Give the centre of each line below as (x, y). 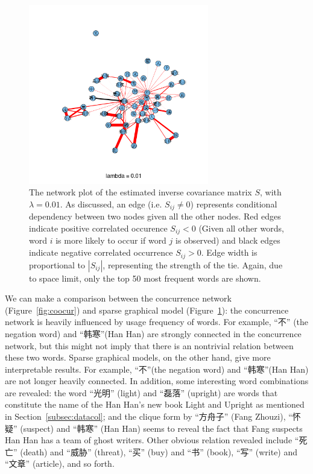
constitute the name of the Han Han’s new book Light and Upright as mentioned (155, 404)
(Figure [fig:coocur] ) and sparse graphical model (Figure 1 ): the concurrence (147, 310)
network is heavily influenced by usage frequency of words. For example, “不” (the (157, 322)
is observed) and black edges (228, 240)
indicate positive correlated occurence (98, 228)
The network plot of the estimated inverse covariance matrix (141, 192)
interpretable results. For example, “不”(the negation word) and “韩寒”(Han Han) (157, 369)
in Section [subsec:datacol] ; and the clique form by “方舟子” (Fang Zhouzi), (145, 416)
